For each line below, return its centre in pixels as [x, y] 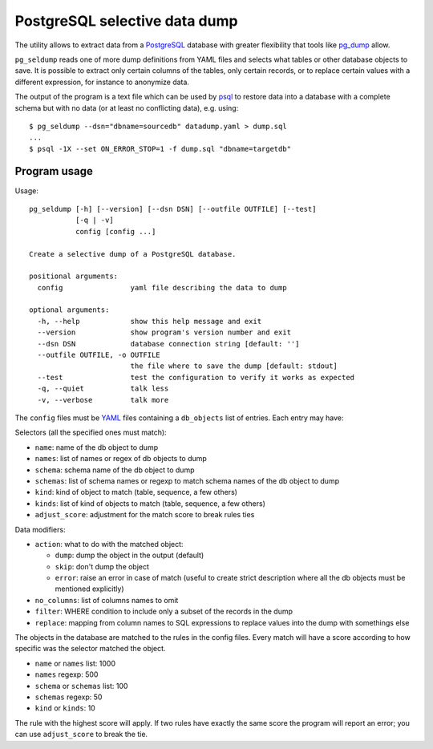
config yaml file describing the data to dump [162, 287]
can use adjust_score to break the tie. [81, 735]
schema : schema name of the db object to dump [115, 470]
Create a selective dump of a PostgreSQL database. [133, 254]
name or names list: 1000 [75, 663]
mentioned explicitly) [89, 589]
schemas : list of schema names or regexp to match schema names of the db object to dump [187, 480]
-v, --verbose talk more [103, 400]
